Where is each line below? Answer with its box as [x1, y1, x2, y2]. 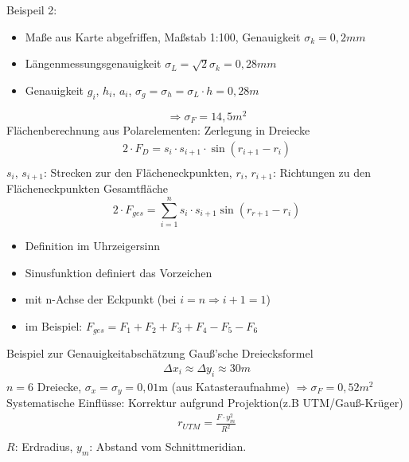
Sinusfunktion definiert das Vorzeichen [25, 264, 212, 280]
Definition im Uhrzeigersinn [25, 237, 160, 253]
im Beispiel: [25, 317, 83, 334]
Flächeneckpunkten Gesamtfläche [6, 180, 168, 197]
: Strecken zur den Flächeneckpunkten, [44, 163, 232, 180]
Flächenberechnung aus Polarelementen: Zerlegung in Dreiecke [6, 122, 310, 139]
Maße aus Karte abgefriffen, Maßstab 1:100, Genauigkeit [25, 28, 301, 45]
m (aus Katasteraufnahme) [158, 378, 290, 394]
